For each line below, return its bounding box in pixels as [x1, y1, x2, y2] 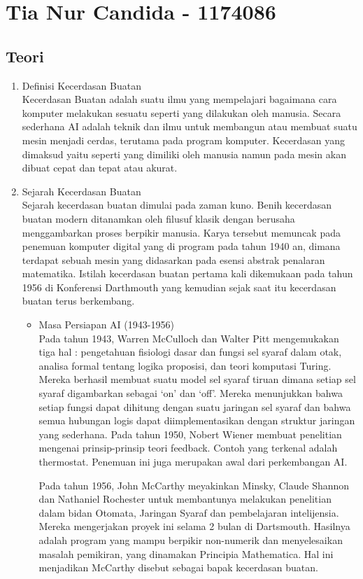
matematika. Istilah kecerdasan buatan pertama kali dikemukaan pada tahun [22, 266, 353, 281]
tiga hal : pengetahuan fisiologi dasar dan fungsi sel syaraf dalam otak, [38, 344, 342, 359]
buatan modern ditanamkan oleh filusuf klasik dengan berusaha [22, 211, 295, 225]
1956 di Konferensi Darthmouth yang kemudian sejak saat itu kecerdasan [22, 279, 336, 294]
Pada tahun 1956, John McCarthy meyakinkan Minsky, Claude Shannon [38, 477, 350, 492]
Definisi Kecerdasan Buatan [22, 78, 141, 92]
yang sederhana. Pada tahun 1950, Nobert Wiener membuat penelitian [38, 426, 342, 441]
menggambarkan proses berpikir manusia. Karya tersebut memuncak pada [22, 225, 341, 239]
